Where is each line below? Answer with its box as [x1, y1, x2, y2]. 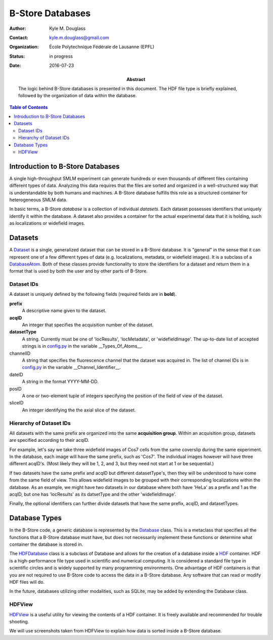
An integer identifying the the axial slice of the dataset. [22, 407, 136, 413]
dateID [9, 371, 23, 378]
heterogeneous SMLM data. [9, 197, 68, 203]
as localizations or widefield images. [9, 220, 85, 227]
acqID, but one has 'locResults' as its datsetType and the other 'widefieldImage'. [9, 492, 176, 497]
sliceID [9, 400, 24, 406]
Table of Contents [9, 104, 48, 110]
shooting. [9, 618, 29, 624]
